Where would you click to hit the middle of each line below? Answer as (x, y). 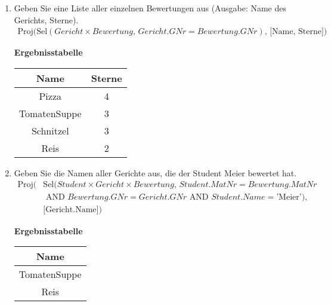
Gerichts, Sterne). (46, 19)
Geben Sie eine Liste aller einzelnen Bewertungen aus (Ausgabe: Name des (150, 8)
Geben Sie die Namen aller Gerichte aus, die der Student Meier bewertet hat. (155, 172)
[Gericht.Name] (71, 210)
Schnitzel (50, 130)
